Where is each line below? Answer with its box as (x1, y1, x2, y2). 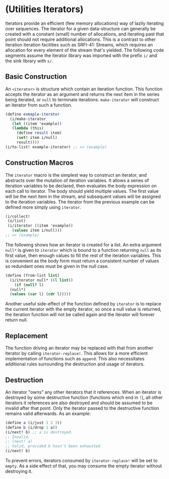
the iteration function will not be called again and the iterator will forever (5, 311, 155, 317)
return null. (5, 317, 28, 323)
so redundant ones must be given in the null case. (5, 263, 109, 269)
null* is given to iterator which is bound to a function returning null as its (5, 247, 161, 253)
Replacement (5, 332, 48, 340)
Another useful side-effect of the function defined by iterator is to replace (5, 301, 161, 307)
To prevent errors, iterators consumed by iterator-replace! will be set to (5, 458, 158, 464)
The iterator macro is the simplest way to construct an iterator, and (5, 172, 147, 178)
